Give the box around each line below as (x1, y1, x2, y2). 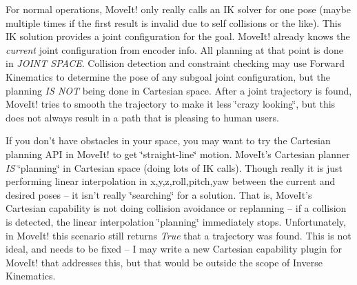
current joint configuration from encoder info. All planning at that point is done (6, 42, 343, 57)
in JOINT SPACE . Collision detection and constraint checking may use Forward (6, 56, 345, 70)
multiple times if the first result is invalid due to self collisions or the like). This (6, 15, 342, 30)
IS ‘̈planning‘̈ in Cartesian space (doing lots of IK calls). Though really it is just (6, 160, 343, 175)
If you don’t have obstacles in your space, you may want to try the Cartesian (6, 133, 331, 148)
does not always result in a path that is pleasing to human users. (6, 110, 279, 124)
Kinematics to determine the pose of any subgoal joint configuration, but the (6, 69, 330, 83)
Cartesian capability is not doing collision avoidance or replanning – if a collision (6, 201, 347, 215)
